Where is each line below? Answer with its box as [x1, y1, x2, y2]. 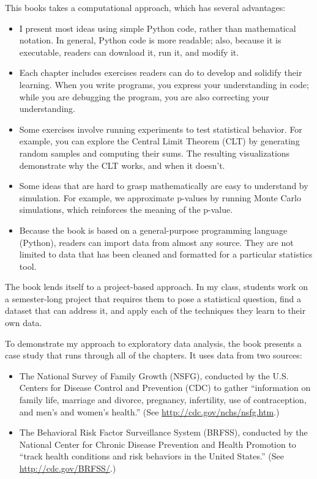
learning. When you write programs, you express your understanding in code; [19, 78, 309, 91]
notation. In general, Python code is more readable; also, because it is [19, 34, 282, 46]
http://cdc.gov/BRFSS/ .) [19, 462, 116, 474]
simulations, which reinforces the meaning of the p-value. [19, 203, 233, 216]
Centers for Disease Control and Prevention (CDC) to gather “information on [19, 381, 311, 394]
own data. [5, 316, 42, 329]
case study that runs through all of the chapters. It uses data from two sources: [5, 349, 302, 362]
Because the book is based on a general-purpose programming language [19, 223, 288, 236]
